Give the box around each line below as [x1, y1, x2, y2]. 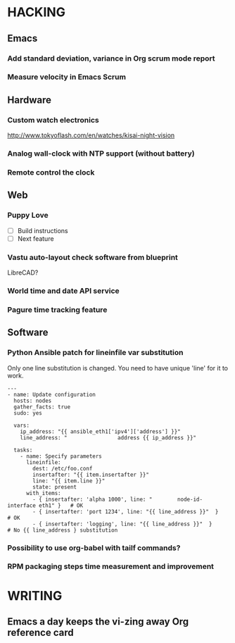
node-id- [177, 496, 203, 503]
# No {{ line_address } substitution [7, 526, 118, 534]
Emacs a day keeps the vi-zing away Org [7, 616, 189, 628]
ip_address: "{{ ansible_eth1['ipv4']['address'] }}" [20, 427, 181, 435]
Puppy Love [7, 211, 49, 220]
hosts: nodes [13, 397, 52, 404]
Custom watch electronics [7, 115, 100, 125]
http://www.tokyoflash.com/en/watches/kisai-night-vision [7, 131, 175, 139]
